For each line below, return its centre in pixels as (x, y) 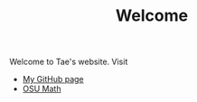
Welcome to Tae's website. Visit (69, 62)
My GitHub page (53, 79)
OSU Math (42, 89)
